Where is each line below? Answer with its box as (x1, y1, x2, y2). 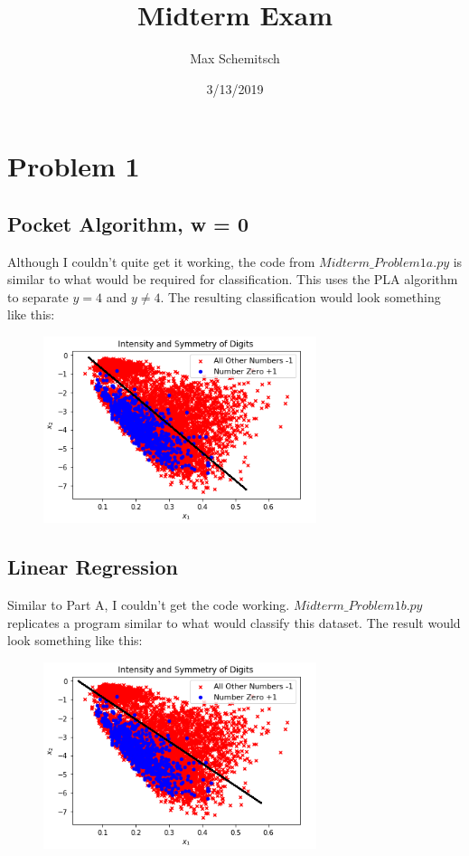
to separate (7, 287, 69, 306)
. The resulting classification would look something (160, 287, 441, 306)
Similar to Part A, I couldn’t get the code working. (7, 594, 290, 613)
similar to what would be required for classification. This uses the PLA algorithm (7, 270, 458, 289)
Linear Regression (7, 553, 178, 581)
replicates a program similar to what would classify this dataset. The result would (7, 613, 461, 632)
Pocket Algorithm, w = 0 (7, 209, 249, 237)
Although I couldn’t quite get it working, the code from (7, 252, 315, 271)
